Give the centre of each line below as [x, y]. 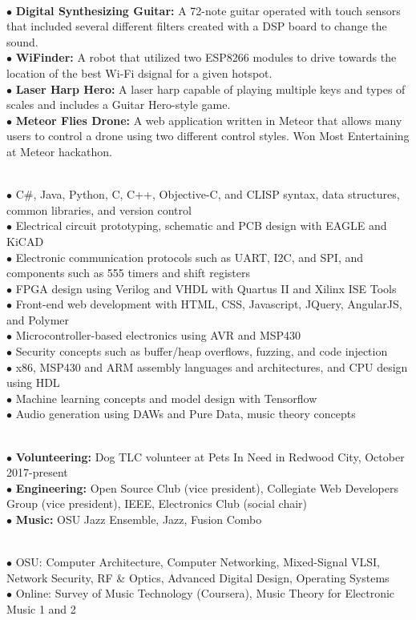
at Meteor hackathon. [59, 151]
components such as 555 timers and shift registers [128, 273]
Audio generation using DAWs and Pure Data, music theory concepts [186, 414]
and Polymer [38, 319]
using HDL [33, 382]
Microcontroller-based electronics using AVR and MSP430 [158, 335]
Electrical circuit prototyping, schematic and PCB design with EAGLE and [201, 225]
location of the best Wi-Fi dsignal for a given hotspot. [139, 72]
